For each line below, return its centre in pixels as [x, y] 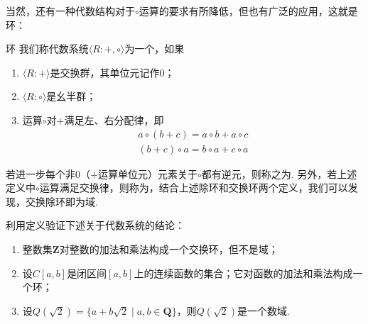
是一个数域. [263, 310]
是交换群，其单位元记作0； [112, 72]
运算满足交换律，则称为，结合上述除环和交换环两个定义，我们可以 [194, 188]
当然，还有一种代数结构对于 [70, 11]
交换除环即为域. [61, 201]
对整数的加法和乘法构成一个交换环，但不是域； [169, 249]
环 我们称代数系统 [47, 49]
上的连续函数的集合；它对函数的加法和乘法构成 [243, 273]
